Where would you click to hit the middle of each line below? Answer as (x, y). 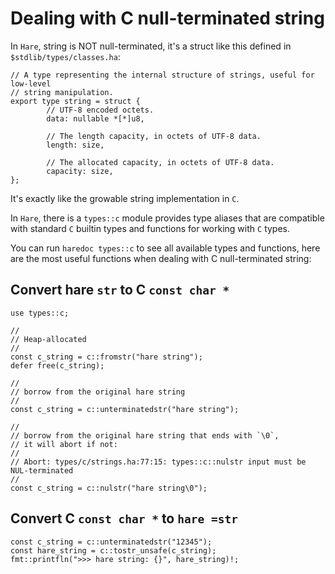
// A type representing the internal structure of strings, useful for (162, 75)
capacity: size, (80, 171)
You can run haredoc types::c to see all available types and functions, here (165, 248)
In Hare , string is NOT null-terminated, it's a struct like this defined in (151, 46)
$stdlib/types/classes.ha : (65, 56)
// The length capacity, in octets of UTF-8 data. (154, 136)
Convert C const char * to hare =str (124, 518)
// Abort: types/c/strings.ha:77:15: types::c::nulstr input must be (158, 462)
